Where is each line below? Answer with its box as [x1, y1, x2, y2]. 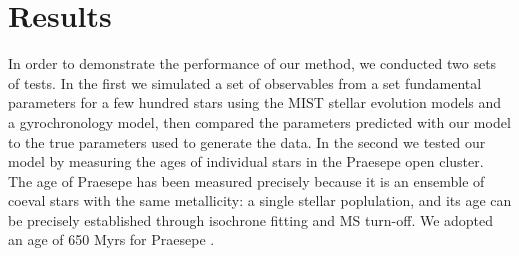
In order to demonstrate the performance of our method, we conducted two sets [8, 53, 497, 74]
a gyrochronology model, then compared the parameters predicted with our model [8, 111, 511, 132]
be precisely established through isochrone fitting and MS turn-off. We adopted [8, 209, 494, 230]
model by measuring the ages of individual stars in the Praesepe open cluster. [8, 151, 484, 172]
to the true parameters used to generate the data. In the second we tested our [8, 131, 486, 152]
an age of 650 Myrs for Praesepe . [8, 229, 215, 250]
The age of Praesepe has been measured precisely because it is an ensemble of [8, 170, 485, 191]
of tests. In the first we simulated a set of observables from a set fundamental [8, 72, 482, 93]
